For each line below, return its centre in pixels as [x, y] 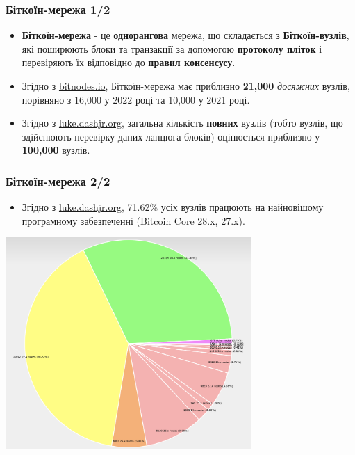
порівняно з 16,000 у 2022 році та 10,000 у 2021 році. [136, 99]
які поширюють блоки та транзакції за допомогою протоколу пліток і [172, 48]
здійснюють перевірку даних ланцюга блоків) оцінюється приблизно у [171, 136]
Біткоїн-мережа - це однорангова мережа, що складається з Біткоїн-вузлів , [185, 35]
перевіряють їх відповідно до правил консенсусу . [129, 62]
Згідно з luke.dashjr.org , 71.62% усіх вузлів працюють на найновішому [173, 207]
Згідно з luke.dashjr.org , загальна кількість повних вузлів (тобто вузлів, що [182, 123]
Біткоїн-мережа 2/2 [58, 181]
